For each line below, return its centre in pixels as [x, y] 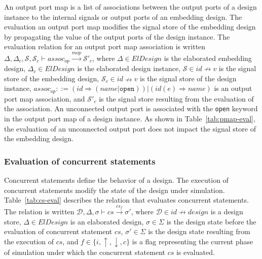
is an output [233, 88]
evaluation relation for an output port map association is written [105, 46]
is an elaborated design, [107, 221]
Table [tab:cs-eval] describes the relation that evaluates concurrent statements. [126, 200]
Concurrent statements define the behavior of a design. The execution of [116, 180]
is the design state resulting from [199, 231]
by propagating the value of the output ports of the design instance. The [117, 36]
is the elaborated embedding [208, 58]
